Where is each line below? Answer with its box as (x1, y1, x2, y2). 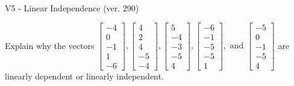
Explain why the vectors (5, 39, 95, 51)
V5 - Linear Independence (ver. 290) (5, 2, 139, 14)
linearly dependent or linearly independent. (5, 69, 164, 82)
